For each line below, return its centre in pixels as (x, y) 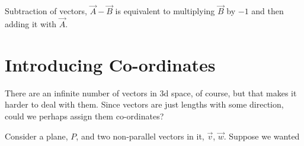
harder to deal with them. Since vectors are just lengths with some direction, (144, 104)
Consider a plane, (36, 136)
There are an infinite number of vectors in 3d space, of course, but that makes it (151, 93)
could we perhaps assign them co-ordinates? (84, 116)
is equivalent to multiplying (165, 11)
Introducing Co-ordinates (110, 64)
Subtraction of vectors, (46, 11)
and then (268, 11)
